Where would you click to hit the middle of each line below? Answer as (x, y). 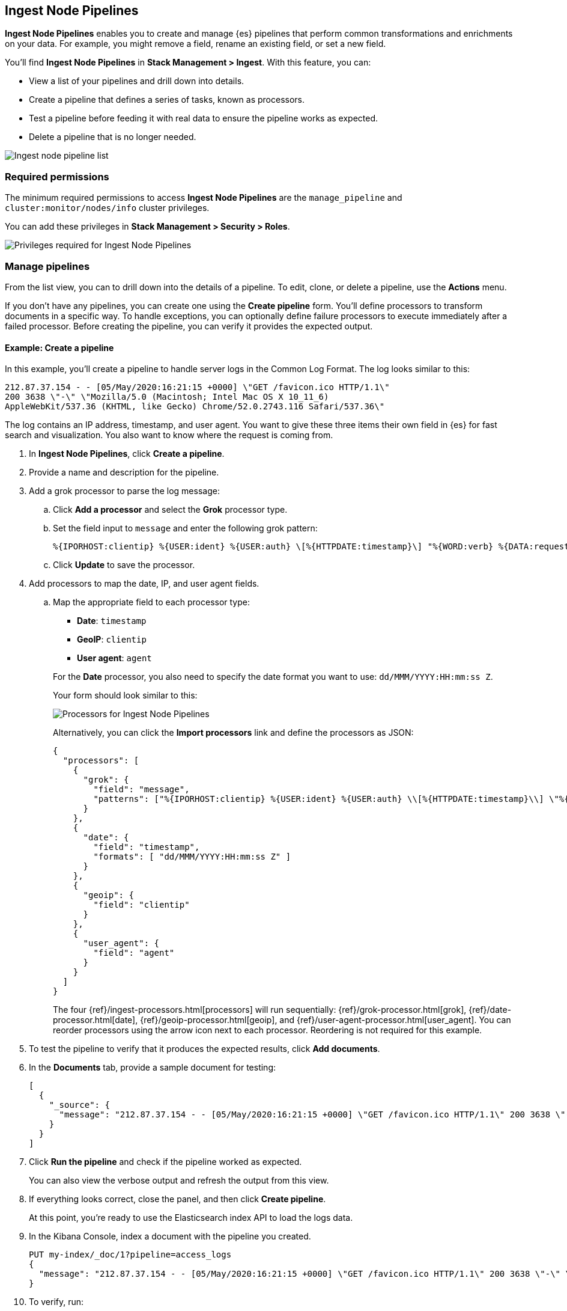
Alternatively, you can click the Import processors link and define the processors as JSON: (233, 733)
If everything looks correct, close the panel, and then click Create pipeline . (177, 1199)
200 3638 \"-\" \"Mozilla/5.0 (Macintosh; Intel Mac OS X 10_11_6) (167, 397)
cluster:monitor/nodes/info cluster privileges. (107, 208)
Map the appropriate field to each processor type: (152, 602)
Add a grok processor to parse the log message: (124, 491)
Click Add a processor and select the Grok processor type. (170, 510)
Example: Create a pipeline (59, 347)
